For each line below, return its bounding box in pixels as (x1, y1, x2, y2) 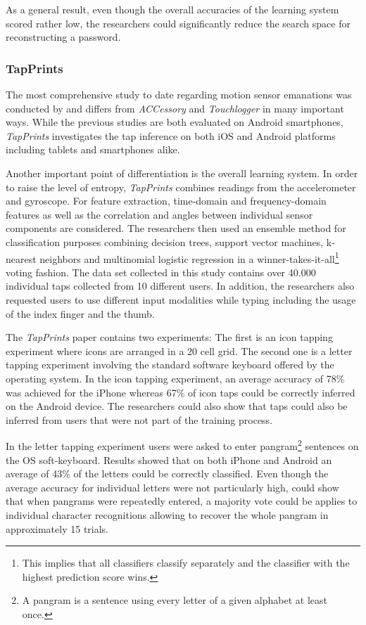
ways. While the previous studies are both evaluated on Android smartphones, (6, 115, 343, 129)
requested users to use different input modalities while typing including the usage (6, 292, 356, 307)
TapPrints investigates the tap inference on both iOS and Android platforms (6, 128, 336, 143)
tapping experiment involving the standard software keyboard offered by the (6, 357, 334, 372)
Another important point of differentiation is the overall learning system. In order (6, 165, 358, 180)
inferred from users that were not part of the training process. (6, 412, 273, 427)
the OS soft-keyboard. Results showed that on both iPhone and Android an (6, 452, 332, 467)
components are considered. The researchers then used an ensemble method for (6, 221, 346, 236)
